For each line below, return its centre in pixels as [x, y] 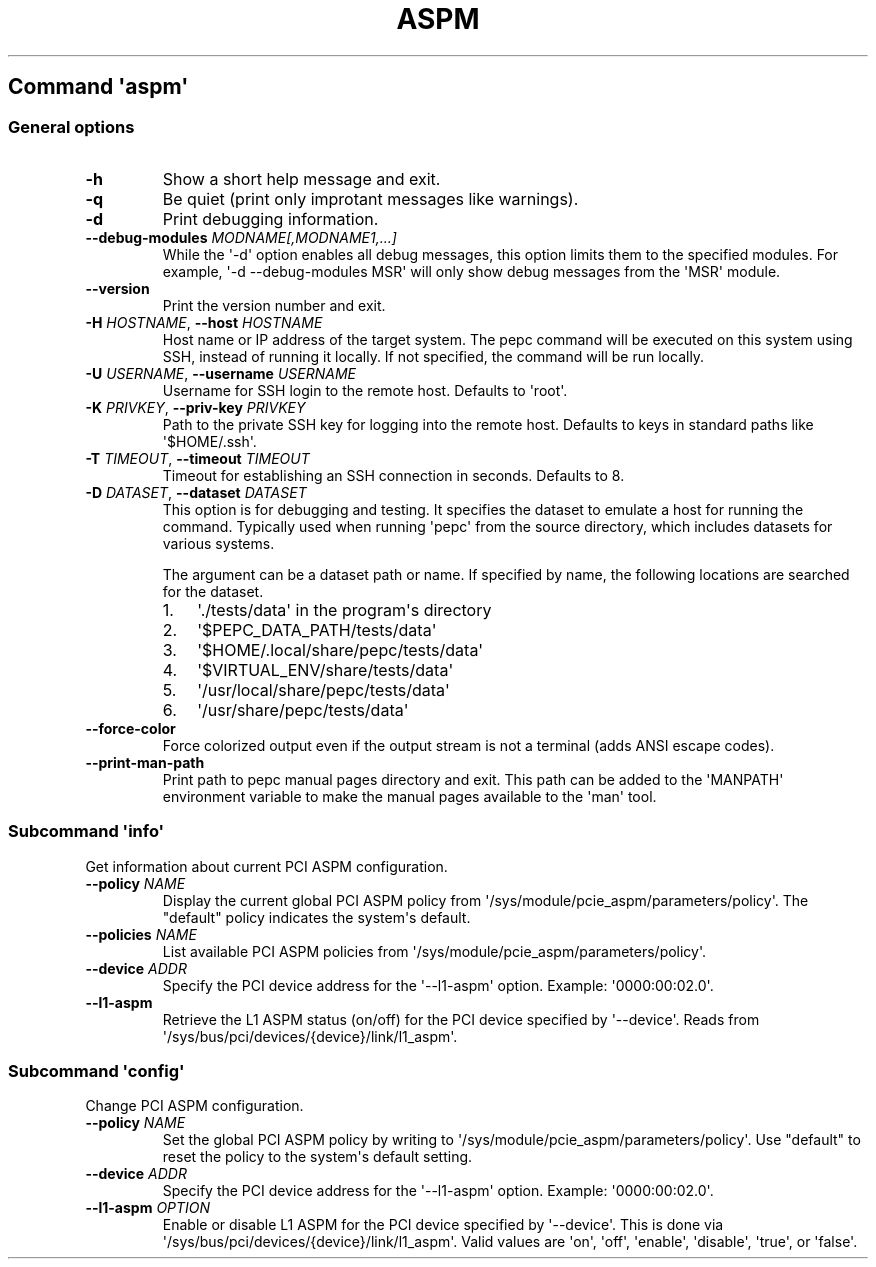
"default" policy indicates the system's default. [316, 917]
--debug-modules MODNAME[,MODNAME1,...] [241, 237]
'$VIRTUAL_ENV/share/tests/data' [325, 669]
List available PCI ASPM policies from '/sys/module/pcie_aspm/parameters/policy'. [434, 951]
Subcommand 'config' [96, 1071]
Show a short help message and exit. [301, 178]
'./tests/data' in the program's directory [344, 609]
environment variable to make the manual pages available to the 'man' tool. [409, 796]
